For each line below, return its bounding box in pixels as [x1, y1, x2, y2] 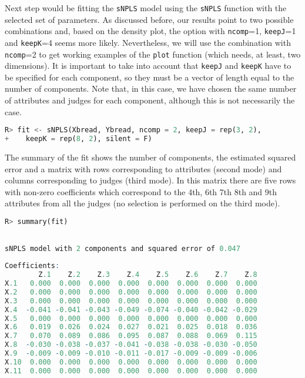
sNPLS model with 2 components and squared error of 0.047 [5, 244, 240, 253]
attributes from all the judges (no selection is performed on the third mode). [5, 197, 280, 209]
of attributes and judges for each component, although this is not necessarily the [5, 94, 295, 106]
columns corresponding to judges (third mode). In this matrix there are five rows [5, 174, 296, 186]
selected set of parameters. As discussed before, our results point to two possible [5, 13, 294, 25]
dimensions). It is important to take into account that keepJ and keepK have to [5, 59, 291, 72]
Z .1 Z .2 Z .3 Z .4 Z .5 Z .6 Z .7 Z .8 [38, 270, 257, 279]
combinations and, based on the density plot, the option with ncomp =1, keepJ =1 [5, 25, 296, 37]
